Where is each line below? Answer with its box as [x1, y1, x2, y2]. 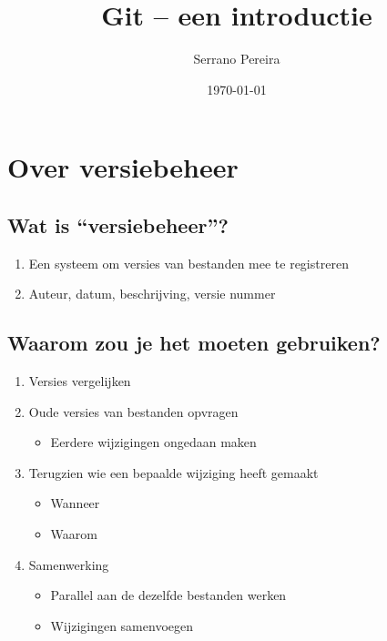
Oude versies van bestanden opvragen [28, 402, 239, 421]
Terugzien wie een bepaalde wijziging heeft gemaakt [28, 463, 319, 482]
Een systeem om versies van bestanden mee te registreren [28, 253, 349, 272]
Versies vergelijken [28, 371, 131, 391]
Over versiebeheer [7, 148, 239, 186]
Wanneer [50, 493, 100, 513]
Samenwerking [28, 555, 109, 574]
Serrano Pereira [193, 49, 280, 68]
